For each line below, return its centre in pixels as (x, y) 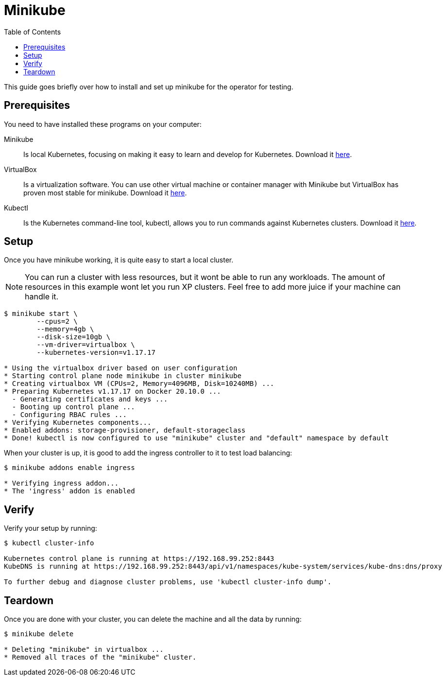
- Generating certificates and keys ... (90, 399)
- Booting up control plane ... (73, 407)
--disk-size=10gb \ (74, 337)
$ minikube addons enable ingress (69, 468)
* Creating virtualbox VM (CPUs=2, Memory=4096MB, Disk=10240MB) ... (139, 384)
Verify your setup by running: (51, 528)
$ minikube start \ (41, 314)
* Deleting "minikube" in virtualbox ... (84, 650)
